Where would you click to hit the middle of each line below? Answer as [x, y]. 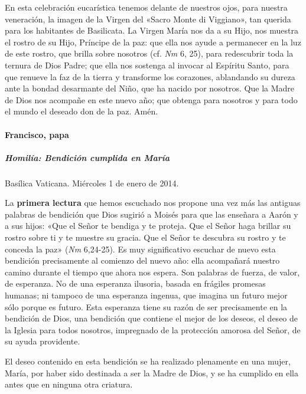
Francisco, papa [37, 134]
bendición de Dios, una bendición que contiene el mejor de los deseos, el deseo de [152, 318]
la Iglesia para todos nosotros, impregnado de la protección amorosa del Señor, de [153, 329]
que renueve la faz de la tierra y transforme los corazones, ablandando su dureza [150, 76]
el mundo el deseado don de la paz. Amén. [82, 111]
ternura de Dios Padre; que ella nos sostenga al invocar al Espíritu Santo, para [147, 65]
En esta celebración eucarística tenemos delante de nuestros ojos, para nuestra [146, 7]
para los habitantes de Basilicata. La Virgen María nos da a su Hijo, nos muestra [152, 30]
